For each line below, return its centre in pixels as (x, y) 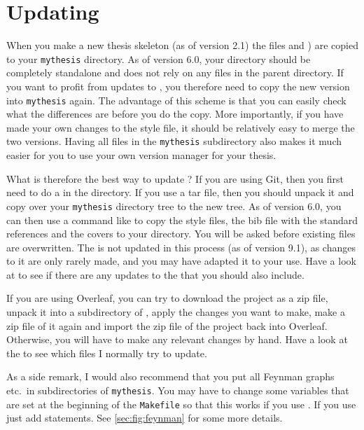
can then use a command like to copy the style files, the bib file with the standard (182, 220)
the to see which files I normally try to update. (107, 353)
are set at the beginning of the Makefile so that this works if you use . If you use (181, 404)
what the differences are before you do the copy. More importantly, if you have (175, 114)
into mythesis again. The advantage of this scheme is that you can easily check (176, 100)
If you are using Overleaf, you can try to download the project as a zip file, (167, 298)
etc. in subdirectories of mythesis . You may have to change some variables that (178, 390)
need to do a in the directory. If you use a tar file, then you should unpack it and (180, 192)
